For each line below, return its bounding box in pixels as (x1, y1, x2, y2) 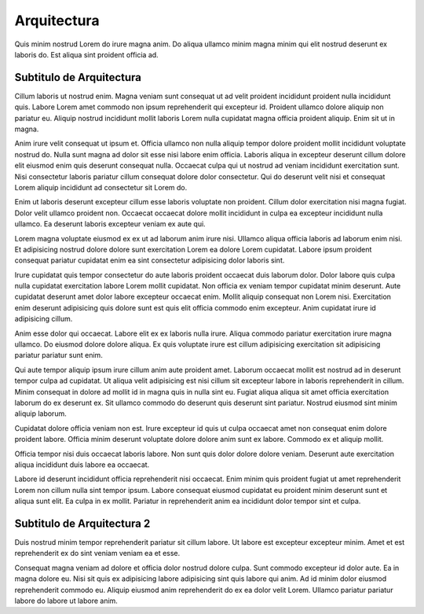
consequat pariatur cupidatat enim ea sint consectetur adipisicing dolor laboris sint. (14, 256, 285, 265)
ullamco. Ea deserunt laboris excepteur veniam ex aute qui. (14, 219, 206, 229)
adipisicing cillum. (14, 314, 73, 324)
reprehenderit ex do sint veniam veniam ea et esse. (14, 549, 181, 558)
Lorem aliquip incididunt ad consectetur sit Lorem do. (14, 182, 188, 192)
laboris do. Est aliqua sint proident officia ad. (14, 50, 159, 59)
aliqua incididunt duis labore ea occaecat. (14, 460, 150, 469)
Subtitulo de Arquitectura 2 (14, 517, 151, 530)
